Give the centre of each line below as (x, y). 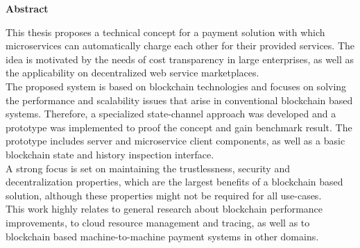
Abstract (27, 8)
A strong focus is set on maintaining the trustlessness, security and (148, 168)
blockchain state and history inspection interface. (110, 154)
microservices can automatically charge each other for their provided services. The (180, 46)
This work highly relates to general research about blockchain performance (164, 209)
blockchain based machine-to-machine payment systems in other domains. (162, 236)
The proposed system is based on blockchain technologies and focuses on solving (176, 86)
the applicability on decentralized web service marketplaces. (132, 73)
